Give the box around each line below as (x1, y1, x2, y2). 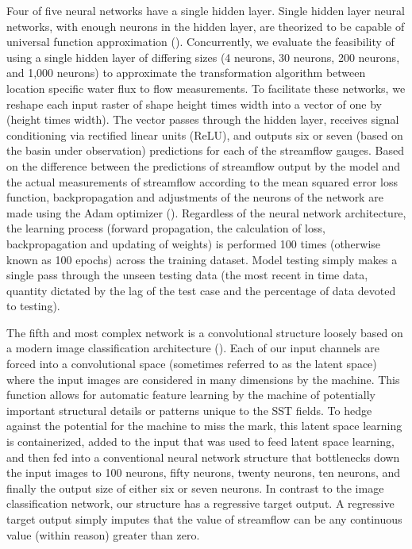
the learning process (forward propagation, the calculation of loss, (6, 220, 325, 236)
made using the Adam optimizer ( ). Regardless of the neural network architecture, (6, 204, 406, 221)
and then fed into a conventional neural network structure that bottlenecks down (6, 448, 400, 465)
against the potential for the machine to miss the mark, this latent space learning (6, 417, 402, 434)
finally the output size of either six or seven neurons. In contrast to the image (6, 479, 384, 496)
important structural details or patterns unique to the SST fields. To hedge (6, 401, 372, 418)
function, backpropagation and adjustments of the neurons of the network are (6, 189, 383, 205)
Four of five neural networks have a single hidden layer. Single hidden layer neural (6, 2, 405, 18)
